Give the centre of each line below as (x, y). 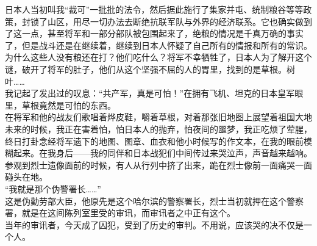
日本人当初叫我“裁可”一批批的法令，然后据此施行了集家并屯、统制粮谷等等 (154, 9)
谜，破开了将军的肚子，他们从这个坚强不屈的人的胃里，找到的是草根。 (146, 69)
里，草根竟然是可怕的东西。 (60, 105)
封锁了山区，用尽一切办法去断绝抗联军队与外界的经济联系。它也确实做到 (167, 21)
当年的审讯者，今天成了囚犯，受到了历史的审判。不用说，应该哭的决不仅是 (154, 224)
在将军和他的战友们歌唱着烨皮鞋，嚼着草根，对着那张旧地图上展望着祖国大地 (158, 117)
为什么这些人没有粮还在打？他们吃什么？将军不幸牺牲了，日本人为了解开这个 (158, 57)
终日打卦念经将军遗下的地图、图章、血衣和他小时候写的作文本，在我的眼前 (154, 141)
